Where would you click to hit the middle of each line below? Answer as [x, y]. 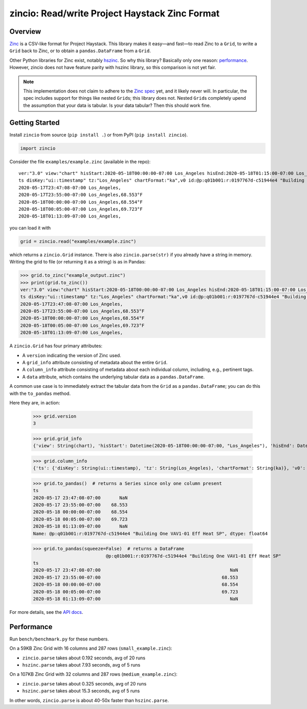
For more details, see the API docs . [46, 612]
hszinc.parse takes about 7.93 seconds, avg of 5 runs [81, 664]
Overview [25, 31]
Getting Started [35, 123]
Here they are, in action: [35, 403]
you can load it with [30, 228]
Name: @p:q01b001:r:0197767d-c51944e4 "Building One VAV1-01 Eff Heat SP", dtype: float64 [150, 534]
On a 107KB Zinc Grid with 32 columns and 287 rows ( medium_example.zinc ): [93, 674]
